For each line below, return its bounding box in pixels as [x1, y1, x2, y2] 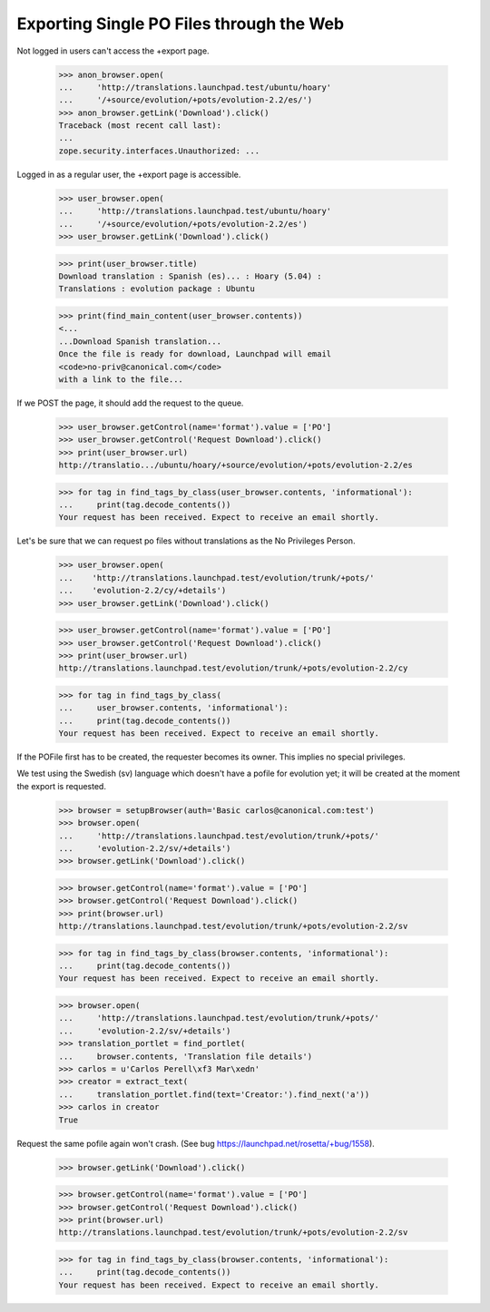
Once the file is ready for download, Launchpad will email [58, 349, 332, 359]
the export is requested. [16, 780, 106, 791]
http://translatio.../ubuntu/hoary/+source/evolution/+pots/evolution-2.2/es [58, 460, 413, 471]
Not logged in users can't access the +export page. [16, 45, 210, 56]
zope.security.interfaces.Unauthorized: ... [58, 145, 260, 156]
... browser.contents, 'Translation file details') [58, 1051, 313, 1062]
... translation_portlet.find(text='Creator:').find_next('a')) [58, 1089, 370, 1100]
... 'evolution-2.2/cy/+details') [58, 585, 227, 596]
